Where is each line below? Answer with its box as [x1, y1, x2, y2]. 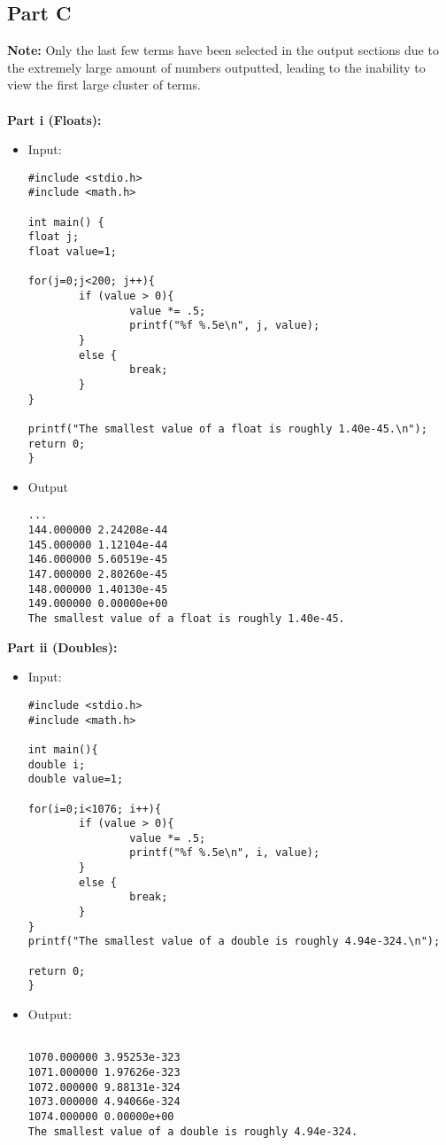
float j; [27, 230, 80, 244]
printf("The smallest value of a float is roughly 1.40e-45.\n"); [27, 422, 427, 435]
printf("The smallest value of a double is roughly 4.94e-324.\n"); [27, 935, 441, 948]
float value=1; [27, 245, 118, 259]
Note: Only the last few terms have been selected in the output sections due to [7, 41, 439, 59]
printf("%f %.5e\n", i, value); [129, 846, 320, 860]
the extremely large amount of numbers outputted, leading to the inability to [7, 58, 426, 76]
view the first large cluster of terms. [7, 75, 201, 94]
